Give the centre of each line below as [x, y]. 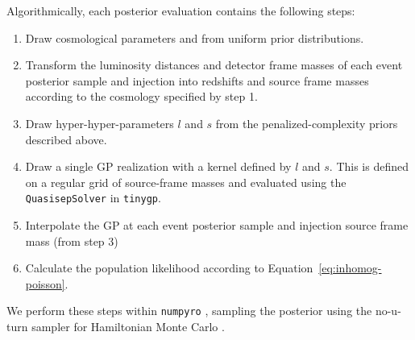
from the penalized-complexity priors [307, 123]
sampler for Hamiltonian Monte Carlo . [128, 327]
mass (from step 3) [72, 240]
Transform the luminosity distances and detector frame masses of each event [214, 65]
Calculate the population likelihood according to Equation [169, 268]
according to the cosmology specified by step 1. [141, 96]
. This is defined [369, 166]
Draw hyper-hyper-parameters [100, 123]
